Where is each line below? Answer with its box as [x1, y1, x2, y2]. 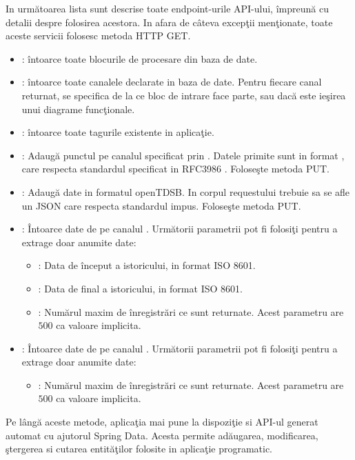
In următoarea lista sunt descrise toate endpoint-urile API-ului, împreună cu [6, 1, 329, 15]
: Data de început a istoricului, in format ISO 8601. [38, 258, 256, 272]
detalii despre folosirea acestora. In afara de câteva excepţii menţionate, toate [6, 14, 333, 29]
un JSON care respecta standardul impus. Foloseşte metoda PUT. [21, 198, 301, 212]
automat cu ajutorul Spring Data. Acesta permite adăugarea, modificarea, [6, 428, 318, 442]
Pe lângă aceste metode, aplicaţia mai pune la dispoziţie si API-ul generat [6, 414, 318, 429]
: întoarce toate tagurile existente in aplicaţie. [21, 125, 214, 139]
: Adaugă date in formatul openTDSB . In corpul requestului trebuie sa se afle [21, 184, 350, 199]
